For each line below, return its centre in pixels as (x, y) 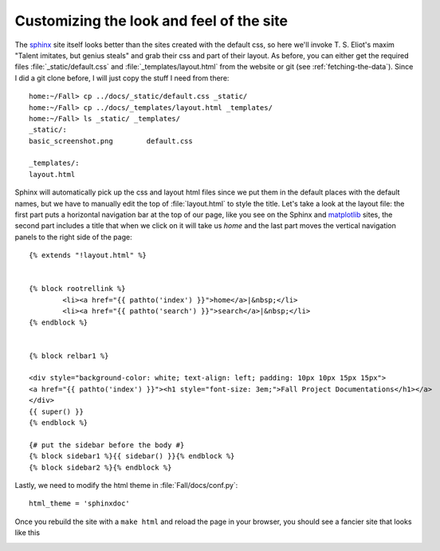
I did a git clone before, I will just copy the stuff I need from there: (122, 78)
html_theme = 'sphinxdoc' (80, 504)
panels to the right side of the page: (73, 237)
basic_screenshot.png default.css (111, 141)
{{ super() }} (56, 411)
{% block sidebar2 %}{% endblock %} (100, 467)
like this (27, 533)
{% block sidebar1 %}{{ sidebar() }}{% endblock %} (132, 456)
